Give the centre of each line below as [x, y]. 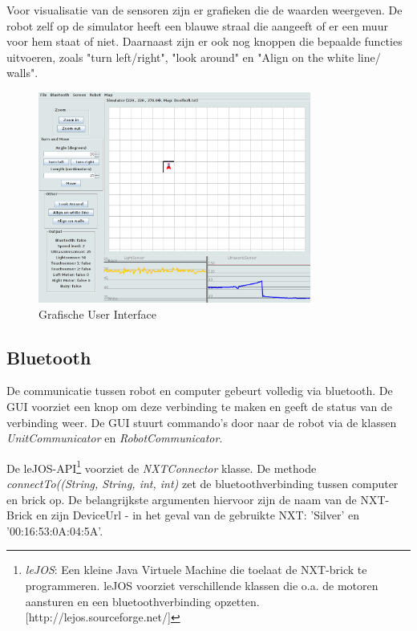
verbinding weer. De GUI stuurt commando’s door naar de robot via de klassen [202, 422]
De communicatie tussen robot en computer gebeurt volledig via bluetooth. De [200, 391]
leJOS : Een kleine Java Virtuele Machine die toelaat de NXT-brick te [196, 570]
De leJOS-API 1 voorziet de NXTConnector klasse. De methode [162, 466]
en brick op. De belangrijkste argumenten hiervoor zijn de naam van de [182, 499]
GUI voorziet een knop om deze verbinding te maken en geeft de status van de [199, 406]
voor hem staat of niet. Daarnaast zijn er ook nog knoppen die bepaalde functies [204, 41]
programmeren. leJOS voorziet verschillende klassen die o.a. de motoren [202, 585]
